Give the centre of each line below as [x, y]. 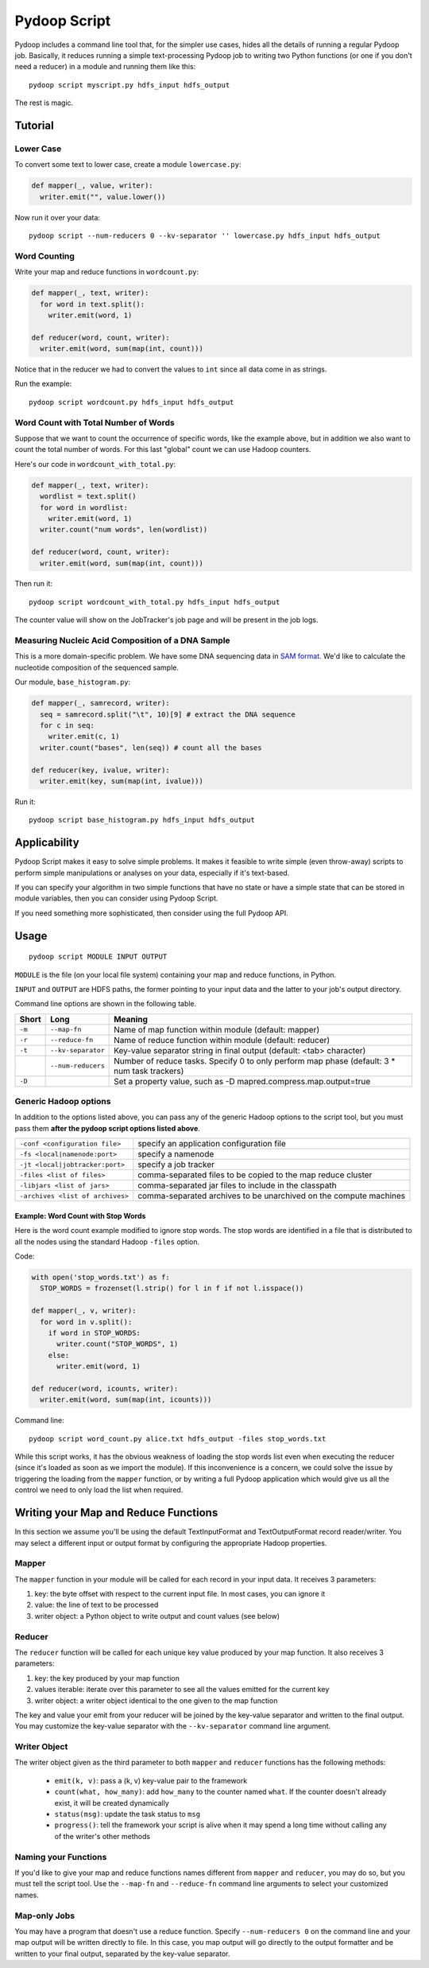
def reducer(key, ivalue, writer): [100, 770]
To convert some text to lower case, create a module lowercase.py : [128, 165]
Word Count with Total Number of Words [95, 422]
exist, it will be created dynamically [112, 1803]
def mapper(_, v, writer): [84, 1311]
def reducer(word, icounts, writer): [105, 1388]
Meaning [131, 1019]
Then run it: [34, 584]
